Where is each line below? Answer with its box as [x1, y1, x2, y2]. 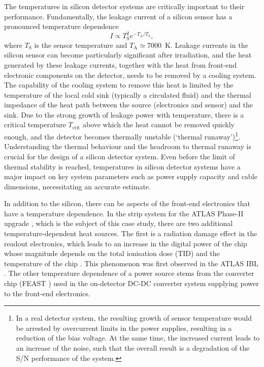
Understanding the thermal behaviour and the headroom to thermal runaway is [4, 141, 251, 152]
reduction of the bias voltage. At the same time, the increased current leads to [16, 332, 260, 343]
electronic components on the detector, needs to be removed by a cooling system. [4, 69, 256, 80]
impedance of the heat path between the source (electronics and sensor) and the [4, 99, 253, 110]
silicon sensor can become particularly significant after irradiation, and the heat [4, 49, 252, 60]
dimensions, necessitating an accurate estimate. [4, 181, 151, 191]
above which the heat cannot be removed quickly [82, 119, 235, 130]
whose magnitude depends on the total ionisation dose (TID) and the [4, 248, 220, 259]
